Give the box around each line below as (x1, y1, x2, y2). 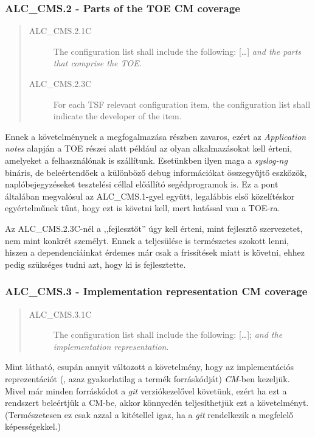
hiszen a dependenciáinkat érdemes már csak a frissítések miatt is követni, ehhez (5, 246, 305, 259)
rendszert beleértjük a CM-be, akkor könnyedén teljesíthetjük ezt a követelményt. (5, 396, 309, 409)
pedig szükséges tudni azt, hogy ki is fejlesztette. (5, 257, 186, 270)
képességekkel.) (5, 420, 61, 433)
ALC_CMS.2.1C (29, 24, 92, 37)
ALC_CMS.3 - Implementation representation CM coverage (5, 284, 308, 299)
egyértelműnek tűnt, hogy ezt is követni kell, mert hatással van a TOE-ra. (5, 201, 280, 214)
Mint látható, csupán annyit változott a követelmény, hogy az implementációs (5, 360, 294, 373)
